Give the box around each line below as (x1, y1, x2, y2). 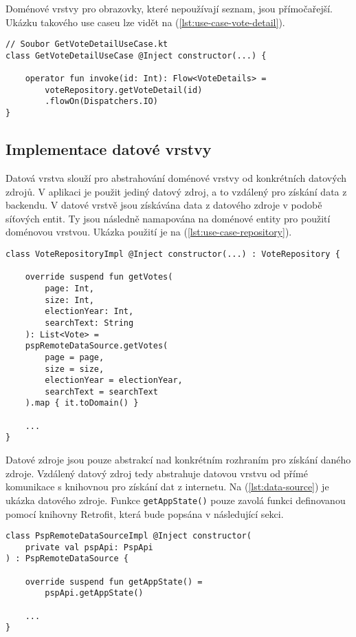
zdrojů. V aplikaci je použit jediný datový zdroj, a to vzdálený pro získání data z (5, 184, 347, 198)
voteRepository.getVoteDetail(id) (45, 85, 203, 95)
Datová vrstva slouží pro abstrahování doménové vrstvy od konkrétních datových (5, 170, 347, 185)
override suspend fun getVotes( (25, 272, 173, 282)
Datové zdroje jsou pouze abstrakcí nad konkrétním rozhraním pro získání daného (5, 452, 351, 467)
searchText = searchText (45, 386, 158, 397)
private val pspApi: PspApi (25, 542, 153, 552)
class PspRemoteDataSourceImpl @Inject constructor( (5, 531, 252, 541)
